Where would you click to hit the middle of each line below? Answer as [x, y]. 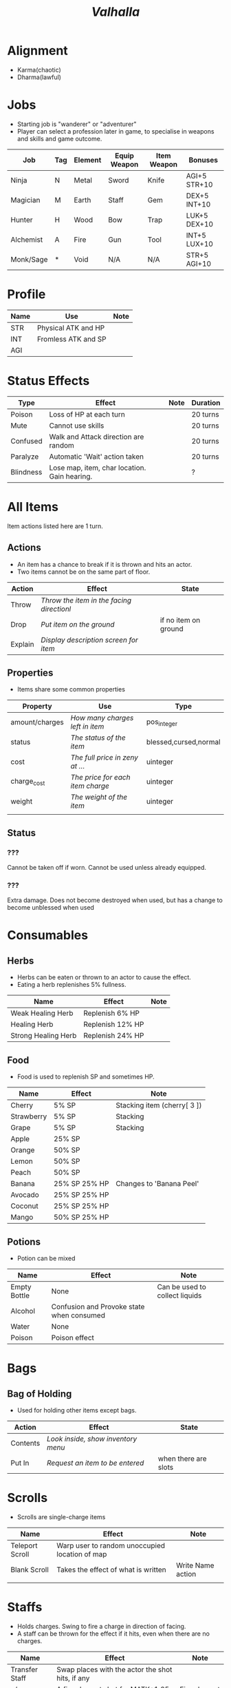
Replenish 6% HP [111, 1013]
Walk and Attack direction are [97, 437]
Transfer [24, 1669]
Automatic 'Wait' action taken [97, 457]
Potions [24, 1241]
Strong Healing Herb [44, 1036]
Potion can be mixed [46, 1258]
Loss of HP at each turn [87, 414]
